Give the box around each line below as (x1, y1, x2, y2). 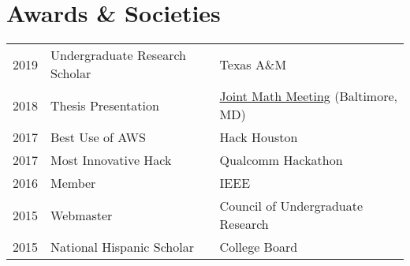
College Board (219, 238, 298, 257)
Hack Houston (219, 128, 298, 147)
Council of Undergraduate (219, 197, 363, 215)
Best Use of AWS (50, 128, 146, 147)
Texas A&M (219, 54, 287, 73)
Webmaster (50, 205, 113, 224)
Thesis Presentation (50, 96, 159, 114)
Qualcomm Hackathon (219, 151, 343, 170)
